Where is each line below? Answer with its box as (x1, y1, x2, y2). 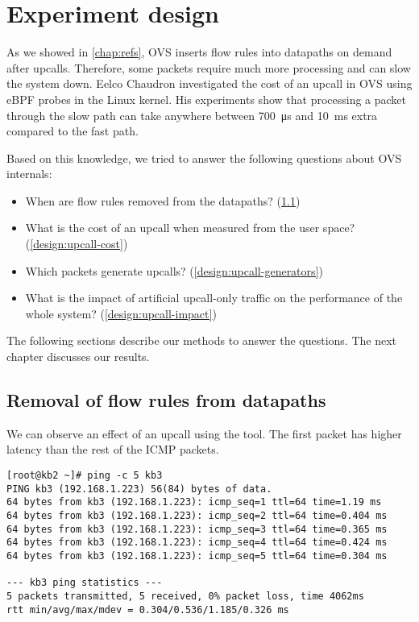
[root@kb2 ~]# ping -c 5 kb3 (6, 470, 163, 482)
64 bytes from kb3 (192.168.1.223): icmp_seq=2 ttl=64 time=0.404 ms (6, 509, 388, 521)
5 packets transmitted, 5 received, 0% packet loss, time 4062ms (6, 590, 364, 602)
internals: (6, 165, 52, 182)
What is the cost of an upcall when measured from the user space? (25, 219, 355, 236)
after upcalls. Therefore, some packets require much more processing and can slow (6, 59, 411, 76)
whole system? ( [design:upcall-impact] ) (25, 305, 217, 321)
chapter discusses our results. (6, 348, 150, 365)
